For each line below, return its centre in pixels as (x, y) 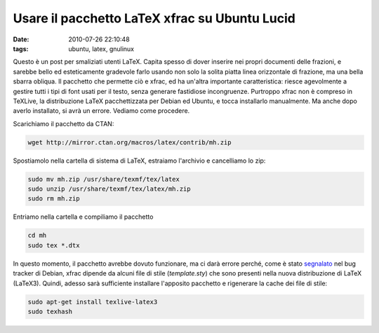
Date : (21, 39)
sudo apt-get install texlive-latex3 (93, 302)
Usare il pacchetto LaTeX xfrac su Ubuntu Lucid (154, 18)
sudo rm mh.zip (54, 199)
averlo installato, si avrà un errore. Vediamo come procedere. (101, 111)
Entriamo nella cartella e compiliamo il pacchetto (83, 217)
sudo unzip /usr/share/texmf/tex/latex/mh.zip (109, 189)
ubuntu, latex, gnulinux (101, 48)
